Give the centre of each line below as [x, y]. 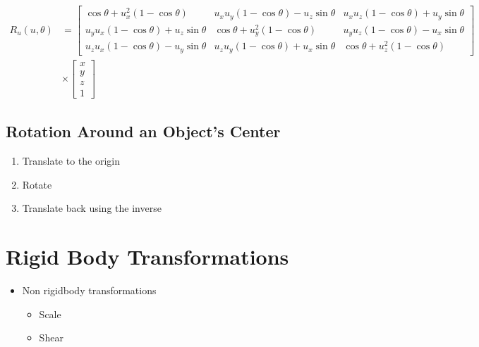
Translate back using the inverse [92, 208]
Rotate [37, 184]
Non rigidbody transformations [89, 290]
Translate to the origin [71, 161]
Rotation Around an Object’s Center [143, 131]
